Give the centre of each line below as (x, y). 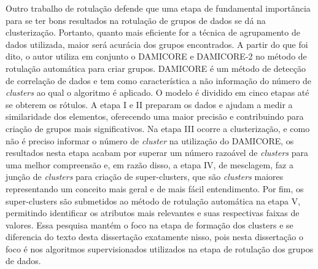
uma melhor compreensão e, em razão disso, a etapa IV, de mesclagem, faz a (149, 164)
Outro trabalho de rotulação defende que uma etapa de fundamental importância (158, 8)
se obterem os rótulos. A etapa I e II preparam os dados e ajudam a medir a (149, 104)
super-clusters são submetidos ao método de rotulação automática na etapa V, (153, 201)
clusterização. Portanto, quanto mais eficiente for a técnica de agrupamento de (153, 32)
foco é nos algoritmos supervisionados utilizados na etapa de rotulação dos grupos (160, 248)
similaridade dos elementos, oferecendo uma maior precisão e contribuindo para (155, 116)
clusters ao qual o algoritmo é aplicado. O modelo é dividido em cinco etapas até (157, 92)
